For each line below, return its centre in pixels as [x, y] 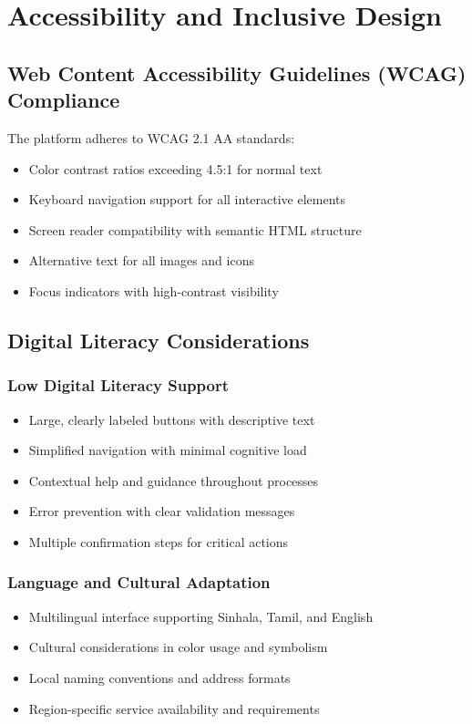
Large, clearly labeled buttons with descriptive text [172, 419]
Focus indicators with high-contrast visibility [154, 290]
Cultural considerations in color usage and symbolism [178, 647]
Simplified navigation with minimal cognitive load [168, 450]
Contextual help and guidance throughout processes [174, 480]
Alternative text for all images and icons [141, 260]
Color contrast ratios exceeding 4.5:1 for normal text [175, 168]
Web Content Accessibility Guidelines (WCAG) [237, 72]
